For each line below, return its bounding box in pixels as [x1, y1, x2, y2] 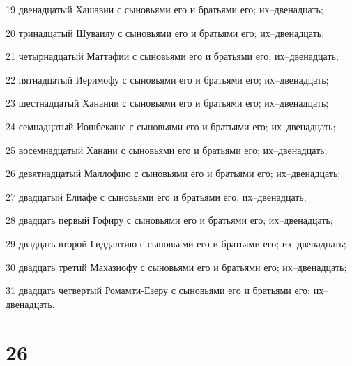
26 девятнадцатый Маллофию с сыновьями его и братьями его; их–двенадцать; [6, 166, 341, 181]
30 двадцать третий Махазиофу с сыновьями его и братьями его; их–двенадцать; [6, 259, 347, 274]
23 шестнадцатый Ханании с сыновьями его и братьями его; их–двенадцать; [6, 96, 329, 110]
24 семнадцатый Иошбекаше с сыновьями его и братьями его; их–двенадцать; [6, 119, 336, 133]
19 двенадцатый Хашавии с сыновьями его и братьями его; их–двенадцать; [6, 2, 323, 16]
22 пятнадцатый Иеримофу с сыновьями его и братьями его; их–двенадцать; [6, 72, 329, 86]
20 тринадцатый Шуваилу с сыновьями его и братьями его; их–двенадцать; [6, 25, 325, 40]
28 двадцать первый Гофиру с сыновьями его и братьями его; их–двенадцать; [6, 213, 333, 227]
